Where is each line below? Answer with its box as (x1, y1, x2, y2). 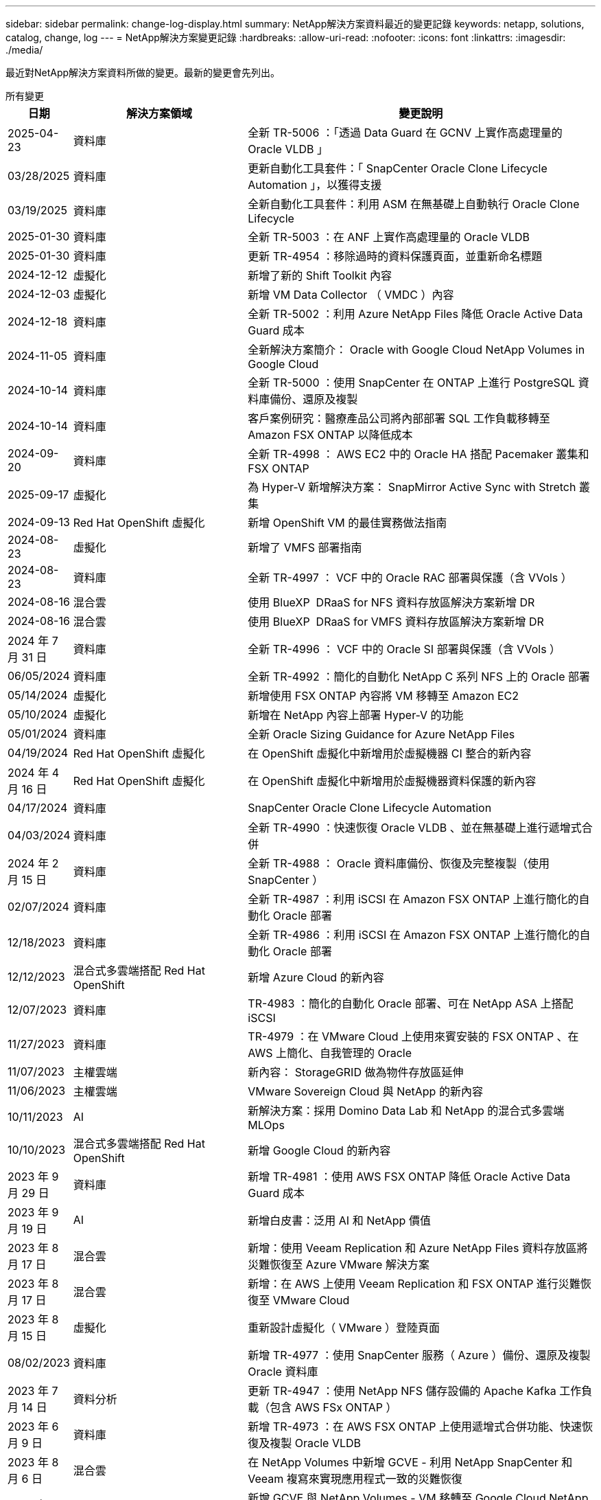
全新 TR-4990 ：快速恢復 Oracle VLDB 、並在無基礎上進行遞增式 (248, 821, 582, 834)
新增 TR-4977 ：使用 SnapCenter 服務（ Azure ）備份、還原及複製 (248, 1348, 591, 1362)
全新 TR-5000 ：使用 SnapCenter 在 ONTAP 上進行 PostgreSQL (248, 376, 576, 389)
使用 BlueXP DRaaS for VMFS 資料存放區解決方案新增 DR (248, 615, 544, 628)
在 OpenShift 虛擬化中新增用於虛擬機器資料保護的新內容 (248, 774, 537, 788)
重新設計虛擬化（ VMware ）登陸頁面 (248, 1321, 440, 1334)
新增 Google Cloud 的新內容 (248, 1144, 391, 1157)
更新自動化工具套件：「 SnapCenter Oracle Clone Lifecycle (248, 161, 547, 175)
